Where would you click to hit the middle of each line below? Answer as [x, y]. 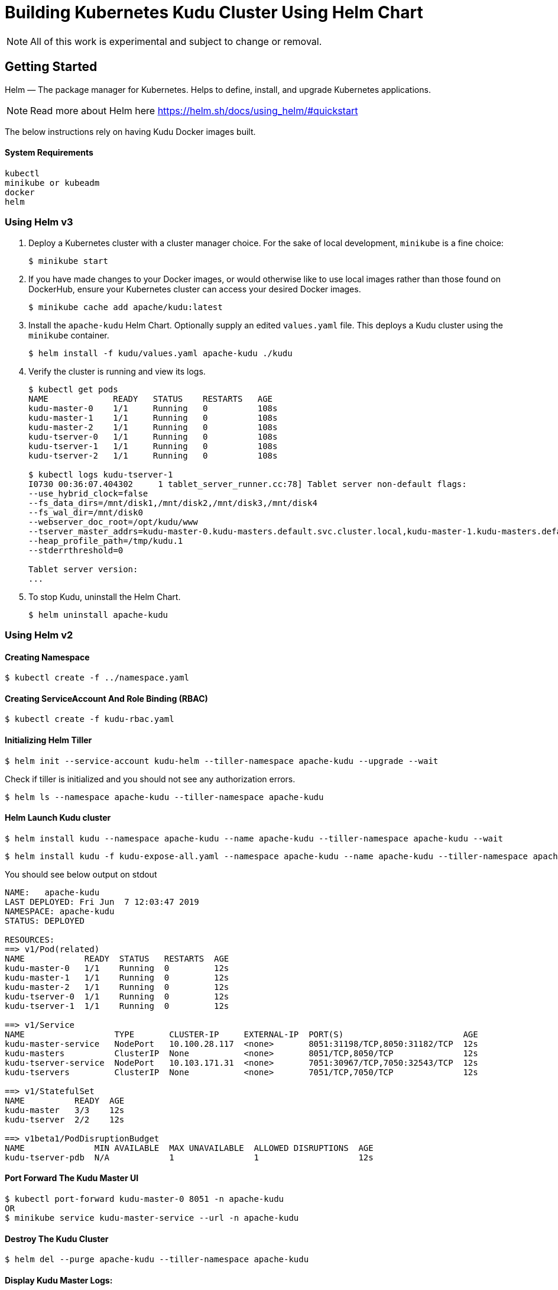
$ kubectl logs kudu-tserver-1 [101, 474]
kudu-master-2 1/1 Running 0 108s [153, 427]
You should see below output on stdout [81, 874]
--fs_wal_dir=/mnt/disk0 [86, 512]
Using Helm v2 [39, 635]
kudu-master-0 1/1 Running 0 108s [153, 408]
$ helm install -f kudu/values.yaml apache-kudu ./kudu [160, 353]
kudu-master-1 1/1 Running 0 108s [153, 417]
